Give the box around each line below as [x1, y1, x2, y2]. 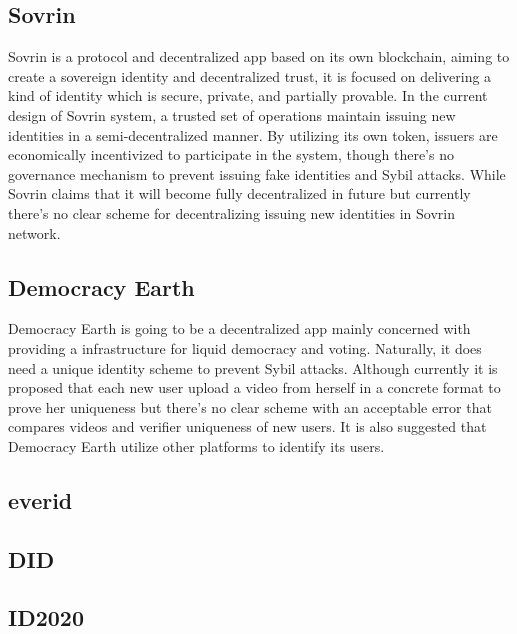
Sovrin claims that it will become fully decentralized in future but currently [8, 183, 471, 204]
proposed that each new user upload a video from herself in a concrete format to [8, 377, 501, 398]
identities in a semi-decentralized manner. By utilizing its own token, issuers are [8, 124, 498, 145]
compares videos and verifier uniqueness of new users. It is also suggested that [8, 416, 487, 437]
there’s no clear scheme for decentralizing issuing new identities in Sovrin [8, 202, 456, 223]
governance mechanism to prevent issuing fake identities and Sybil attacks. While [8, 163, 506, 184]
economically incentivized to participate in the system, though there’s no [8, 144, 454, 165]
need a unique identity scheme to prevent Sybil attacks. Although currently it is [8, 357, 498, 378]
